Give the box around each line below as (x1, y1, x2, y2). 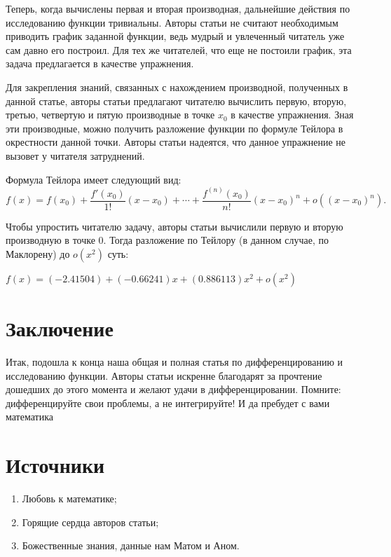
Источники (6, 451, 105, 479)
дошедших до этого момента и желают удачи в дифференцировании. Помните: (6, 382, 341, 397)
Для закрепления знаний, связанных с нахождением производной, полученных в (6, 79, 348, 94)
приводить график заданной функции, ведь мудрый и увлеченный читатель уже (6, 29, 345, 43)
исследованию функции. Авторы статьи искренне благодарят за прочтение (6, 368, 322, 383)
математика (6, 409, 53, 424)
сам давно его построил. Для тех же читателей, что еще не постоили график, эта (6, 42, 352, 57)
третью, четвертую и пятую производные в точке (6, 107, 215, 122)
